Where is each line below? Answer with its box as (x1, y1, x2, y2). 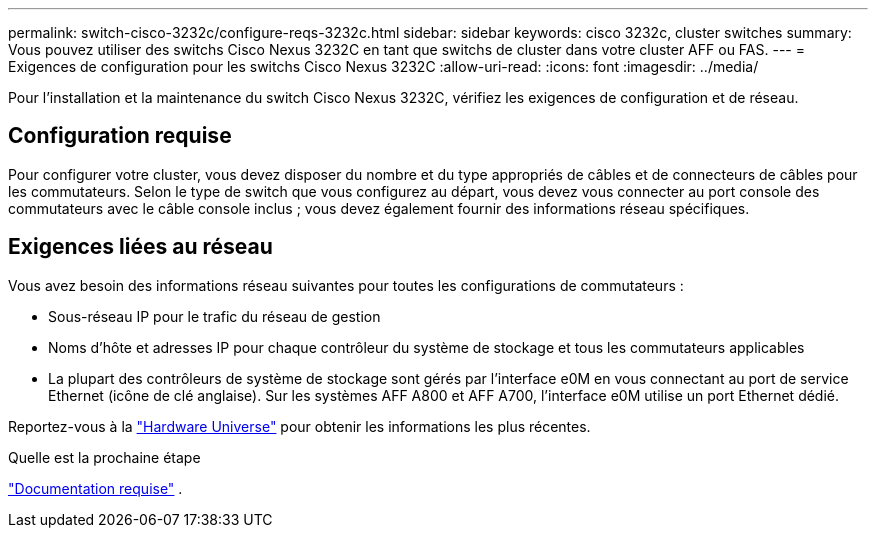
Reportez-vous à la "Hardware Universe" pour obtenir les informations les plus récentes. (8, 417, 591, 435)
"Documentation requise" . (8, 479, 183, 497)
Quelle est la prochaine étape (8, 448, 201, 466)
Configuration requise (8, 123, 232, 149)
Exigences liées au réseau (8, 234, 273, 260)
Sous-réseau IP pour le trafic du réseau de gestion (48, 307, 381, 325)
